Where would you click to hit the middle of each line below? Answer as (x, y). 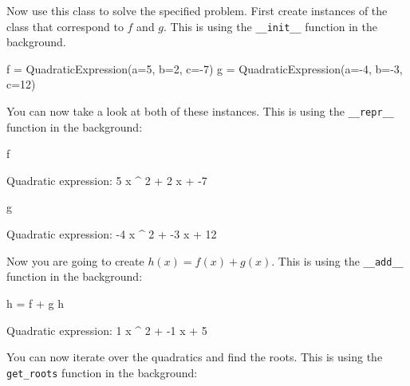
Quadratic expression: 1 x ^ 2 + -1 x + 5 (107, 330)
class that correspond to (65, 26)
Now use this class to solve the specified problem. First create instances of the (197, 10)
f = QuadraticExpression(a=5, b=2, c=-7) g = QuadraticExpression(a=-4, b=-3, (205, 68)
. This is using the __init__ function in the (270, 26)
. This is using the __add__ (337, 260)
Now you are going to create (75, 260)
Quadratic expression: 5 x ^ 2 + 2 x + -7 (107, 180)
